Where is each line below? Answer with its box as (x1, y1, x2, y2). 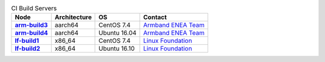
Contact (143, 13, 167, 21)
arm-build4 (14, 29, 48, 37)
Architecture (54, 13, 92, 21)
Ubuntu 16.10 (98, 45, 135, 53)
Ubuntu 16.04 (98, 29, 137, 37)
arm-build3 (14, 21, 48, 29)
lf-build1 (14, 36, 39, 45)
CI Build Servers (11, 4, 57, 13)
